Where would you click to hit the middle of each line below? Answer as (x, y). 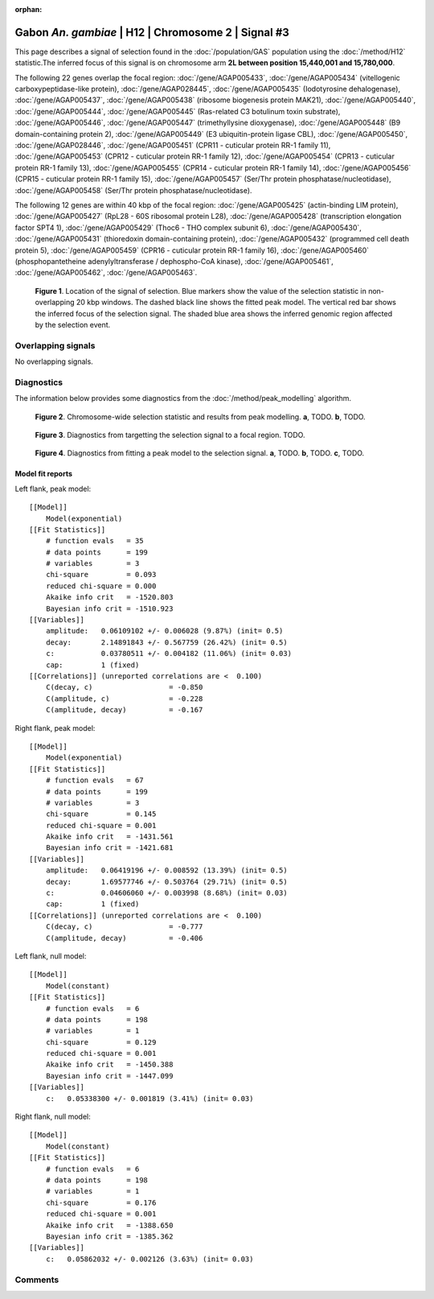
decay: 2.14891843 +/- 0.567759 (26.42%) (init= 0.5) (167, 642)
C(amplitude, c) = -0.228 (124, 699)
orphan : (29, 9)
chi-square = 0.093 (101, 575)
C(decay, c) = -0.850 (124, 687)
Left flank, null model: (51, 956)
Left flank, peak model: (53, 489)
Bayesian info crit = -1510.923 (109, 608)
